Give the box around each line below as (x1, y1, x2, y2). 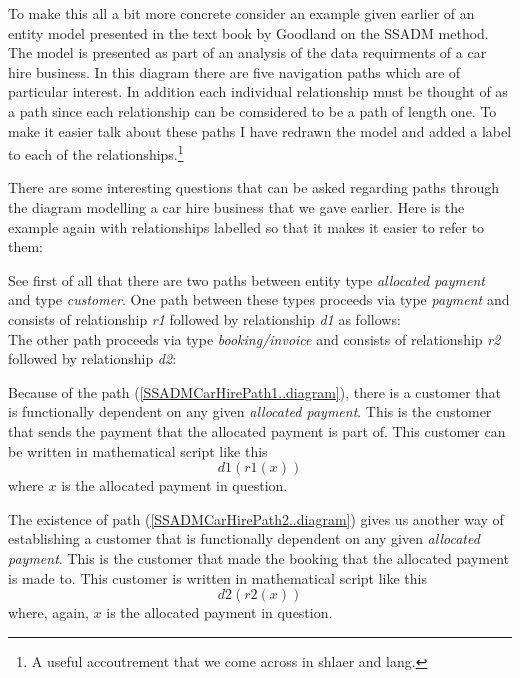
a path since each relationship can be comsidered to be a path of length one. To (8, 100, 497, 121)
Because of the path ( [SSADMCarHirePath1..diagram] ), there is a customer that (8, 381, 501, 402)
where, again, (8, 602, 89, 623)
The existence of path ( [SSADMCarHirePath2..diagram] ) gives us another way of (8, 508, 504, 529)
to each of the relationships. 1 (8, 141, 184, 164)
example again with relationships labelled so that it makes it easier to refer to (8, 216, 485, 237)
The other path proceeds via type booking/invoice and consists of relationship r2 (8, 328, 501, 349)
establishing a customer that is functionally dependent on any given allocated (8, 528, 480, 549)
